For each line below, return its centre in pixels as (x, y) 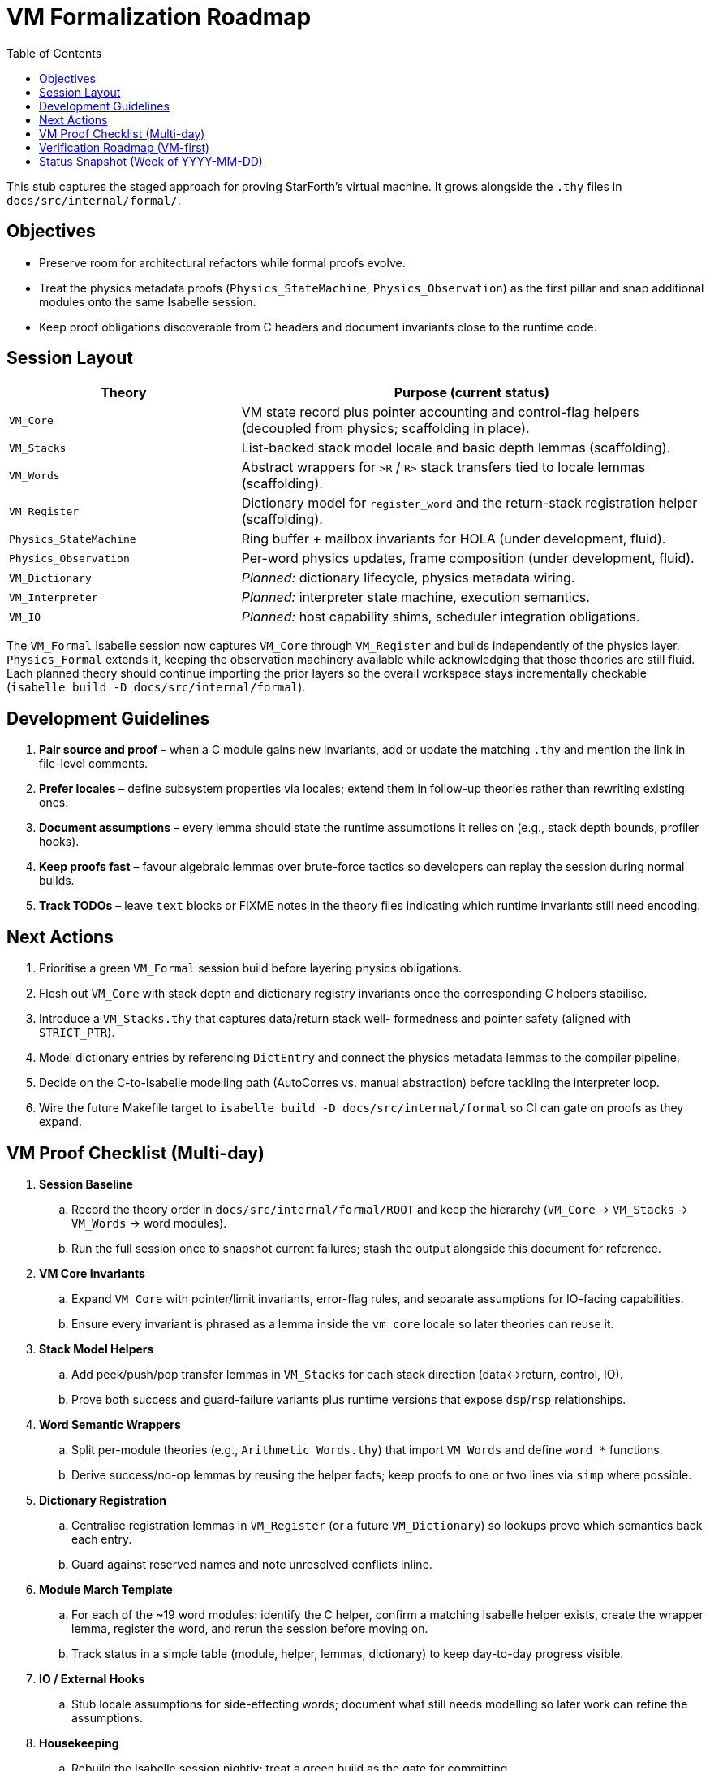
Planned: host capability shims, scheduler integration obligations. (441, 617)
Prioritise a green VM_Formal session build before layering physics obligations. (250, 968)
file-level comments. (94, 764)
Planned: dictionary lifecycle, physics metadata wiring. (408, 578)
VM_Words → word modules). (149, 1223)
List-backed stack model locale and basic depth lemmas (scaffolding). (456, 448)
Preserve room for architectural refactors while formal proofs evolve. (222, 262)
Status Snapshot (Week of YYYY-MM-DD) (151, 161)
